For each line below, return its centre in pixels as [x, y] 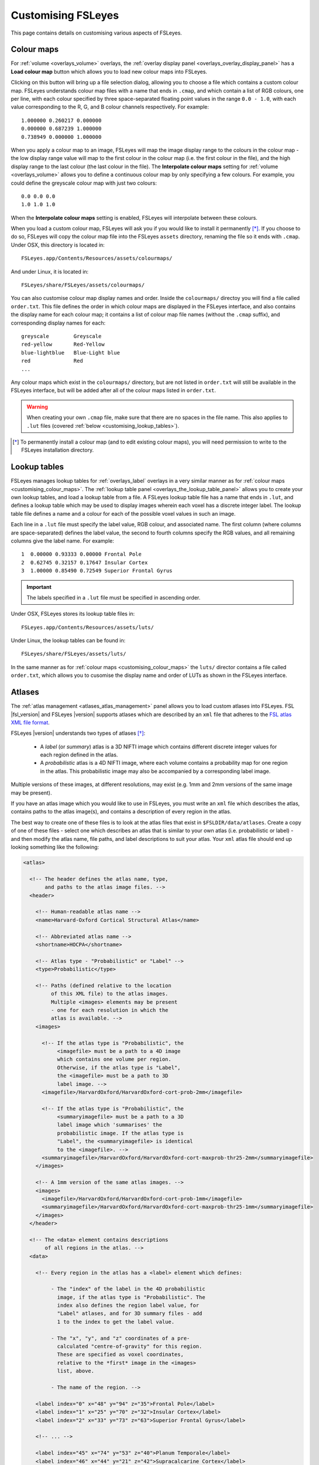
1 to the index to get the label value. [116, 1322]
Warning [37, 407]
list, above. [76, 1371]
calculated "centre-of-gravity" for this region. [130, 1347]
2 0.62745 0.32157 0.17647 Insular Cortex [85, 562]
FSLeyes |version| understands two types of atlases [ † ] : [78, 733]
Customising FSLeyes [65, 15]
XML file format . [30, 722]
